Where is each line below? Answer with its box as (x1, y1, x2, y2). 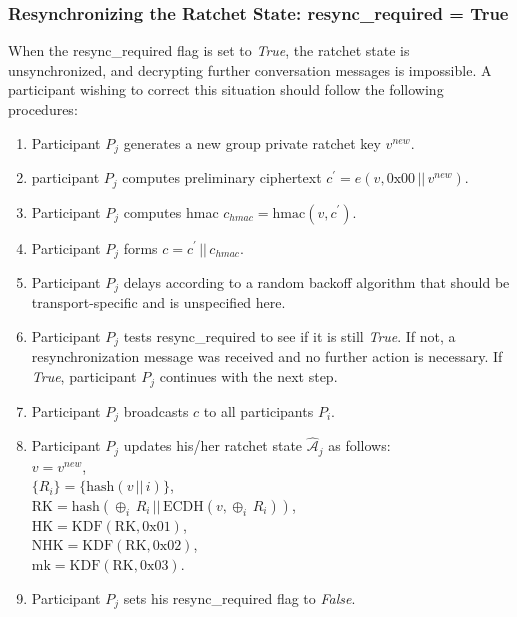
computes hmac (123, 201, 219, 222)
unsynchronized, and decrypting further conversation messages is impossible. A (8, 59, 492, 80)
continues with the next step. (159, 366, 338, 387)
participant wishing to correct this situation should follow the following (8, 79, 444, 100)
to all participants (203, 400, 314, 421)
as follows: (328, 435, 391, 456)
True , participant (31, 366, 137, 387)
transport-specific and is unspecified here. (31, 292, 286, 313)
